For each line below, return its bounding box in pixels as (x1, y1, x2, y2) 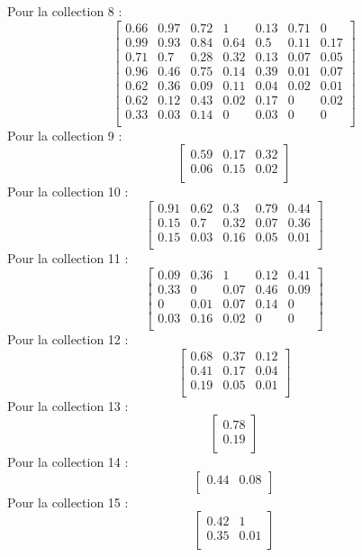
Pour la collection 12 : (7, 329, 129, 348)
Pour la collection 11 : (7, 249, 129, 268)
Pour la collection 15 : (7, 492, 129, 511)
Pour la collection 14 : (7, 452, 129, 471)
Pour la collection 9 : (7, 125, 122, 144)
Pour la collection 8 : (7, 2, 122, 20)
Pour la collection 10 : (7, 182, 129, 201)
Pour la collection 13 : (7, 396, 129, 415)
